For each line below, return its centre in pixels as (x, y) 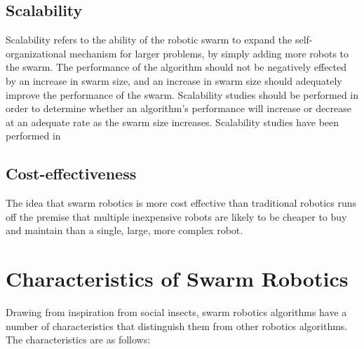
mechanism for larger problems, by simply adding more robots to (209, 53)
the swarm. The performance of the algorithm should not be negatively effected (176, 67)
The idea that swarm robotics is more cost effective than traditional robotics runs (181, 203)
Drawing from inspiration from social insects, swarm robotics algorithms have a (176, 312)
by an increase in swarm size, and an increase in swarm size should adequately (174, 80)
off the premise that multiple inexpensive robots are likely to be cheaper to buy (176, 216)
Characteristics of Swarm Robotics (177, 279)
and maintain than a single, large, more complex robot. (124, 230)
